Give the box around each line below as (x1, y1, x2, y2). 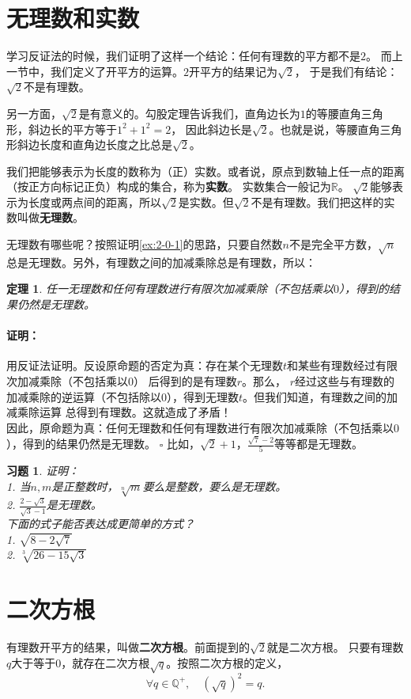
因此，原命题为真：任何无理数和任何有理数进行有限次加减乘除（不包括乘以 (6, 419, 394, 435)
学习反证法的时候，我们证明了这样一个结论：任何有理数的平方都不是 (6, 47, 360, 64)
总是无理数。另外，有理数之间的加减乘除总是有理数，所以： (6, 253, 316, 270)
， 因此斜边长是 (171, 120, 252, 137)
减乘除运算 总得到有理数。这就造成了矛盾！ (6, 404, 232, 420)
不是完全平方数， (289, 236, 379, 253)
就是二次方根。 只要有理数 (266, 639, 404, 655)
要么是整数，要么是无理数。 (142, 477, 287, 494)
